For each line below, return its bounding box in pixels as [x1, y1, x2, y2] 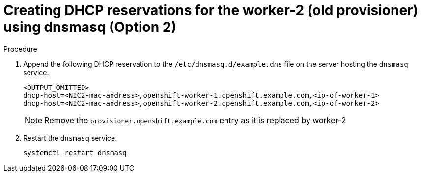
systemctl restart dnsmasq [23, 148, 127, 157]
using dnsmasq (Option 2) [3, 19, 177, 35]
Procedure [3, 44, 37, 53]
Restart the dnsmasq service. [23, 133, 117, 142]
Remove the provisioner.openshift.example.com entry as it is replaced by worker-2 [44, 115, 346, 125]
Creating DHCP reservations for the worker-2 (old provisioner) [3, 2, 419, 19]
